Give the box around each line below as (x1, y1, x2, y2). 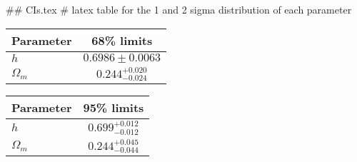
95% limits (83, 99, 144, 116)
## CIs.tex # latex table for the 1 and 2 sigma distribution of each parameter (6, 2, 352, 16)
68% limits (91, 31, 153, 49)
